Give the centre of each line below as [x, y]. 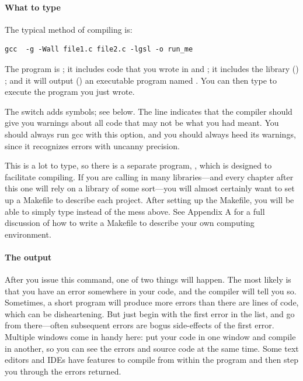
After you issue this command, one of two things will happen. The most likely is [148, 279]
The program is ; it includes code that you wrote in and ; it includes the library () [152, 68]
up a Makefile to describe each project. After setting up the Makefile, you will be [149, 199]
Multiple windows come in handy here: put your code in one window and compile [150, 337]
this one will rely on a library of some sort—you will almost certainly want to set [150, 188]
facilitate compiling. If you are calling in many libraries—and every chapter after [149, 176]
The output [28, 257]
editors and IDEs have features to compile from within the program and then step [151, 360]
